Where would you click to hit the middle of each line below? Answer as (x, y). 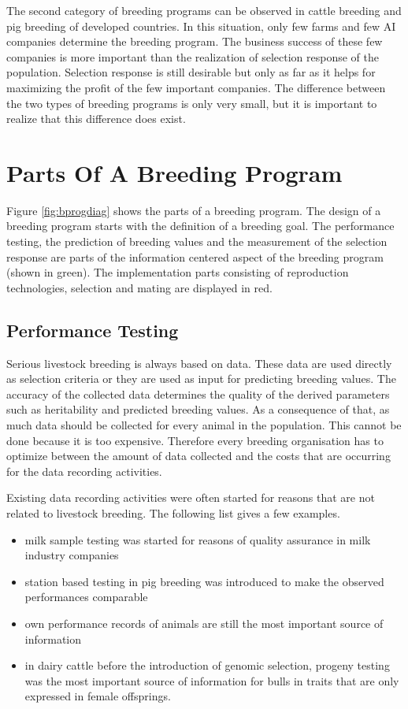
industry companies (72, 555)
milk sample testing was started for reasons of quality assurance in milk (198, 539)
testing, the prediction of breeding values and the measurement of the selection (197, 241)
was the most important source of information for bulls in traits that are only (212, 680)
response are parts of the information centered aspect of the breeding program (195, 256)
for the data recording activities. (84, 471)
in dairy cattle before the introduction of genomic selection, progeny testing (207, 665)
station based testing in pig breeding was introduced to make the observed (204, 581)
